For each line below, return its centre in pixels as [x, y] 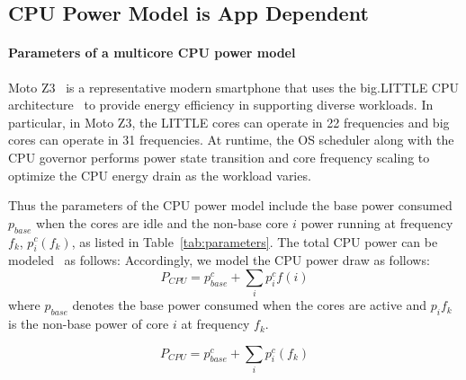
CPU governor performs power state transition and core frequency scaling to [219, 157]
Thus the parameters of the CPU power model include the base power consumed [230, 205]
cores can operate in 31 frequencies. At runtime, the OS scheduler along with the [231, 140]
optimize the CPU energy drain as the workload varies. [160, 175]
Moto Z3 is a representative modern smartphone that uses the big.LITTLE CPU [234, 87]
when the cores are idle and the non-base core [162, 222]
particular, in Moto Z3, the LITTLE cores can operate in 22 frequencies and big [229, 122]
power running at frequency [377, 222]
